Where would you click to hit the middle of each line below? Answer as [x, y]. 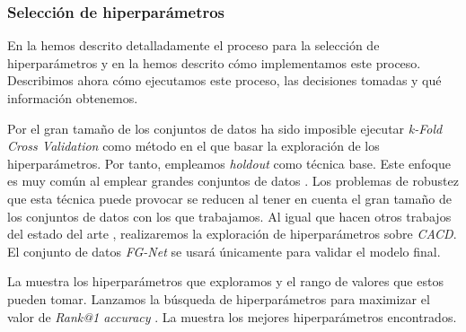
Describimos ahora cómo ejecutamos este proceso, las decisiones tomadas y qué [224, 80]
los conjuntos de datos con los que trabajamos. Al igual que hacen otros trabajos [229, 216]
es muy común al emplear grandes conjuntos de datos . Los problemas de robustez [233, 181]
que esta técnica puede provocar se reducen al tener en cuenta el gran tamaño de [229, 198]
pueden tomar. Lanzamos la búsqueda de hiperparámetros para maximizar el [219, 298]
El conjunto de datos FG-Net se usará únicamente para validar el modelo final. [224, 251]
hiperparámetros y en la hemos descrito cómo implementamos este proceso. [214, 62]
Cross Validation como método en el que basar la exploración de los [193, 146]
